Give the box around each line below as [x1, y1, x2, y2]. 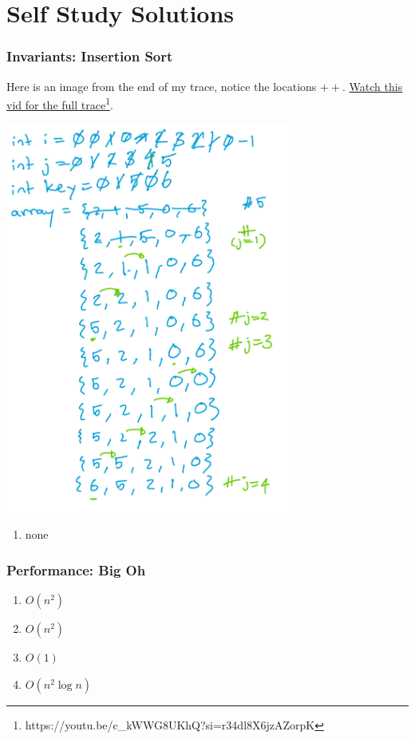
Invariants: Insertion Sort [6, 46, 173, 66]
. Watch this [342, 77, 403, 94]
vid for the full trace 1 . [6, 94, 113, 113]
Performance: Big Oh [6, 559, 146, 579]
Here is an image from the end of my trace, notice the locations [6, 77, 317, 94]
